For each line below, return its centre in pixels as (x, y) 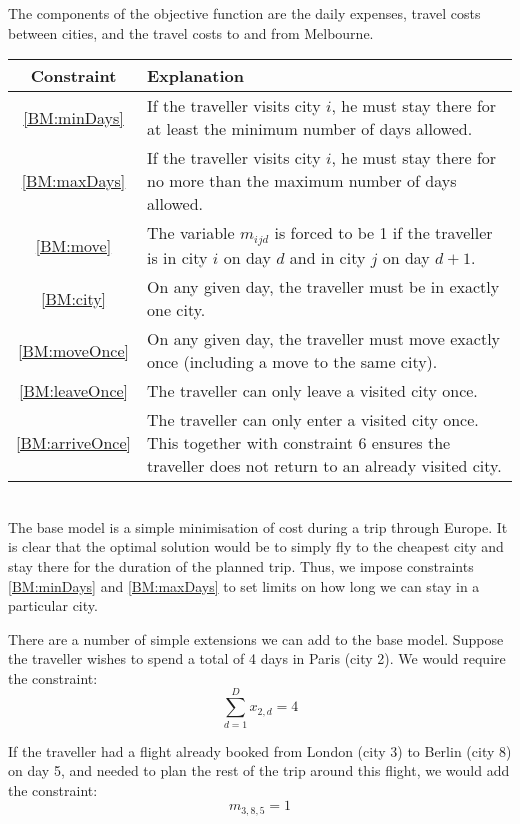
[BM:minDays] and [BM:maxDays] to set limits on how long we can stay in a (244, 585)
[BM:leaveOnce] (73, 391)
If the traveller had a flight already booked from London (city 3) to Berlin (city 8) (260, 750)
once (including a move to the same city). (292, 362)
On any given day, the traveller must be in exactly (323, 287)
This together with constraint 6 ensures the (299, 443)
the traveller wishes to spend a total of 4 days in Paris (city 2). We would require (257, 658)
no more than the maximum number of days (302, 181)
